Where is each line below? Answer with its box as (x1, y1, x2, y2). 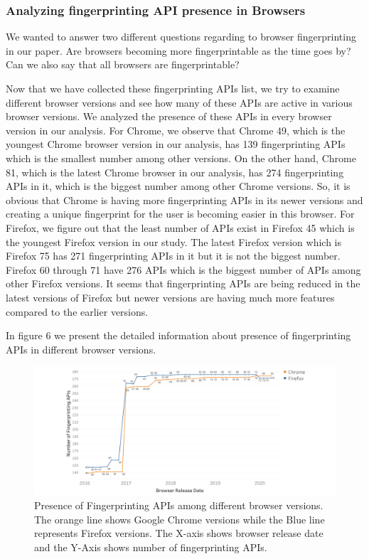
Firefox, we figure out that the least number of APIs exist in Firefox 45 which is (6, 220, 355, 235)
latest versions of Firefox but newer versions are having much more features (6, 289, 335, 304)
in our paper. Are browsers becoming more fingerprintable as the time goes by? (6, 43, 351, 58)
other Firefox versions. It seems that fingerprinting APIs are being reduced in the (6, 276, 360, 291)
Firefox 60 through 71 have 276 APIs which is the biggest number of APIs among (6, 262, 361, 277)
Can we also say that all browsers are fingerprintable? (6, 57, 240, 72)
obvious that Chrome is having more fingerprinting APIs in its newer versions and (6, 192, 363, 207)
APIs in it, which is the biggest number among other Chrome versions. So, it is (6, 179, 351, 193)
